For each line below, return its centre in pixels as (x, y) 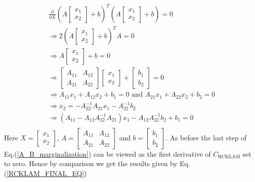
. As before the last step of (206, 137)
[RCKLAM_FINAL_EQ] (45, 173)
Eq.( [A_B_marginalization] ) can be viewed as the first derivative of (107, 153)
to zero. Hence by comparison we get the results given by (91, 163)
